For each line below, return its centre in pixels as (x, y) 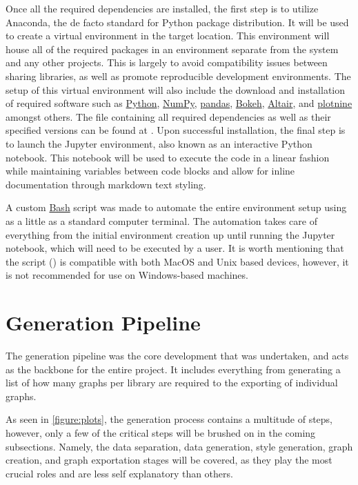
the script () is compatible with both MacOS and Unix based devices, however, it (177, 261)
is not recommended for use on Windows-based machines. (127, 275)
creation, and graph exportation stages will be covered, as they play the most (169, 460)
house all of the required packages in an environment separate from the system (172, 49)
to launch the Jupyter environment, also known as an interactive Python (159, 143)
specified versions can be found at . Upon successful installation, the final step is (176, 130)
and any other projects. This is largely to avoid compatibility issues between (167, 62)
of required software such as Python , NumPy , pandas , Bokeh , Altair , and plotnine (179, 103)
